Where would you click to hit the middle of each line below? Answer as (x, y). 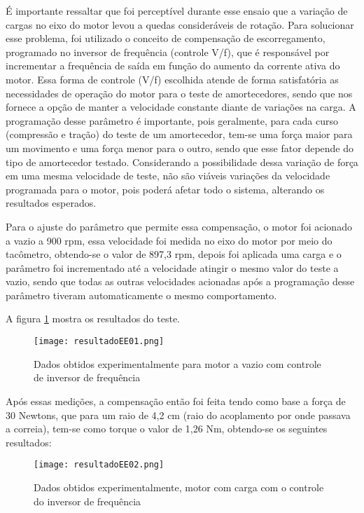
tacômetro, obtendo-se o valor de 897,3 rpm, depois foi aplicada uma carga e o (174, 254)
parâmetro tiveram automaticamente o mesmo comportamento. (141, 295)
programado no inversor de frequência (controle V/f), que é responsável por (168, 52)
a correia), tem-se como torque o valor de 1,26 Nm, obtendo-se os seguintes (167, 429)
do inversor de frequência (87, 501)
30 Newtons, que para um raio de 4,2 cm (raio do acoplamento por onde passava (178, 415)
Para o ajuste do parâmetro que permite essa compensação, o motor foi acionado (179, 226)
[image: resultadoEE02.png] (99, 465)
